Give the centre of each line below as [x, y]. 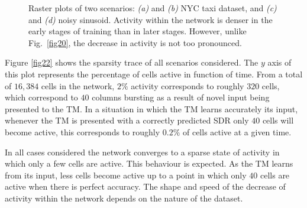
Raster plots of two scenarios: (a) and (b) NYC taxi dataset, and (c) [153, 8]
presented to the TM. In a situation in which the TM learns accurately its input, [151, 108]
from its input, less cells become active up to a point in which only [126, 175]
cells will [278, 120]
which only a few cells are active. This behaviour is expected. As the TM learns [149, 163]
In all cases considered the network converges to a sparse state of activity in [142, 152]
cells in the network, [78, 85]
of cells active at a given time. [237, 131]
